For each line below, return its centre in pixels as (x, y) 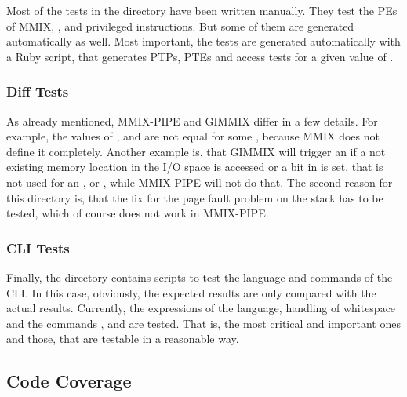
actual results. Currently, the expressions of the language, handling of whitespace (201, 308)
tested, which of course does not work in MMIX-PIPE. (138, 213)
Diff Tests (38, 91)
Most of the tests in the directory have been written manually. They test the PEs (202, 10)
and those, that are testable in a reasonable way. (123, 339)
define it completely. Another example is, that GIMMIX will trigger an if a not (196, 151)
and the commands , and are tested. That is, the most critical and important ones (203, 323)
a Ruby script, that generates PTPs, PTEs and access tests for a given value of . (200, 56)
